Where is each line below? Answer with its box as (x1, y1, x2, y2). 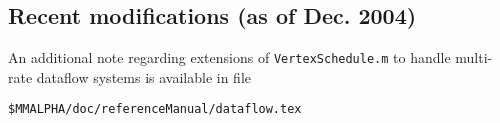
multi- (455, 47, 493, 68)
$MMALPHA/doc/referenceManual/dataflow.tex (8, 102, 302, 117)
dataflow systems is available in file (36, 66, 251, 87)
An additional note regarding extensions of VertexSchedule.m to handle (8, 47, 451, 68)
